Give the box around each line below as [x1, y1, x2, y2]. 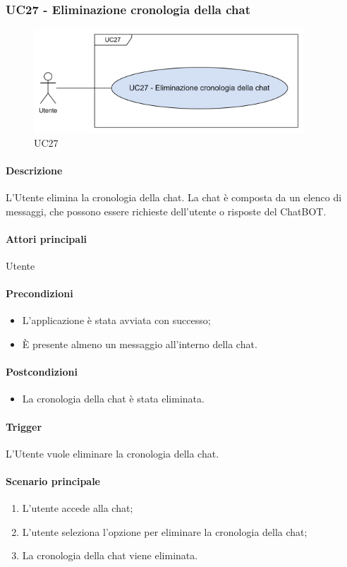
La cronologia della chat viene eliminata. [22, 548, 198, 563]
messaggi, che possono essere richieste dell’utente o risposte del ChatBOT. [6, 203, 327, 218]
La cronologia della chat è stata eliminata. [22, 391, 205, 406]
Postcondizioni [6, 364, 78, 379]
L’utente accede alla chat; [22, 501, 133, 515]
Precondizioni [6, 286, 73, 301]
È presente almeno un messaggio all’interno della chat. [22, 336, 257, 351]
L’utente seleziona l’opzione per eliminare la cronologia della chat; [22, 524, 308, 539]
